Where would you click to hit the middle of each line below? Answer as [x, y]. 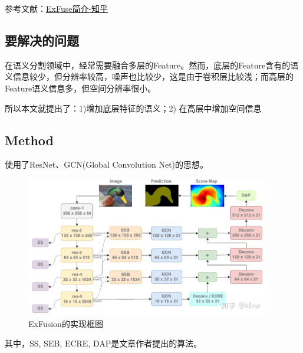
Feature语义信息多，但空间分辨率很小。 [80, 88]
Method [29, 140]
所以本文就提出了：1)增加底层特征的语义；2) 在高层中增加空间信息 [133, 108]
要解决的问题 [42, 40]
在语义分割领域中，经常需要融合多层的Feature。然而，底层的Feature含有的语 [152, 65]
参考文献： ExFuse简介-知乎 [57, 8]
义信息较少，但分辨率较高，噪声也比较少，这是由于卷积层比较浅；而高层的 [149, 76]
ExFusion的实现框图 [66, 323]
